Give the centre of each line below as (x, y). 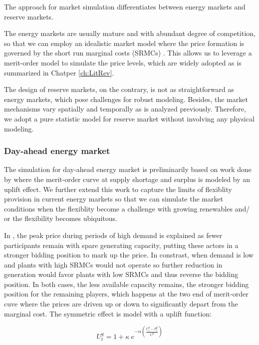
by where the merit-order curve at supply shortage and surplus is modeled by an (127, 179)
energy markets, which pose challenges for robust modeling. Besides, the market (126, 99)
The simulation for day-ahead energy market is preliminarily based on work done (128, 169)
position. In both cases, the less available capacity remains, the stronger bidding (127, 284)
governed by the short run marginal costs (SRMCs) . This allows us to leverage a (128, 53)
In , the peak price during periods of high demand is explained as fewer (113, 235)
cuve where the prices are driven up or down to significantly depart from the (121, 304)
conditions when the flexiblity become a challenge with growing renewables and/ (127, 208)
